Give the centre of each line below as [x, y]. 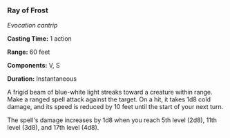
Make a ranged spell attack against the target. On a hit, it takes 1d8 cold [109, 99]
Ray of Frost [28, 10]
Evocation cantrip [32, 26]
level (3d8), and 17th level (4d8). [53, 128]
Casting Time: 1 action [40, 39]
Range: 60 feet [29, 52]
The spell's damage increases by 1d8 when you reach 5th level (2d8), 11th [112, 120]
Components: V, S [33, 66]
